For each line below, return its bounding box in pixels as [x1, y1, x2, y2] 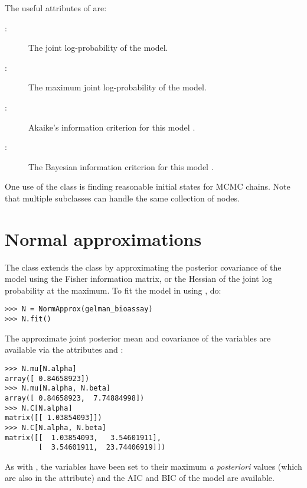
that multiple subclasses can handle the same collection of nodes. [5, 191, 240, 204]
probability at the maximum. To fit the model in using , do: [5, 284, 221, 296]
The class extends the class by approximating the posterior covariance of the [5, 261, 282, 273]
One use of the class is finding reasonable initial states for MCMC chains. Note [5, 180, 290, 193]
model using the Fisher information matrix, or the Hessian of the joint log [5, 272, 273, 285]
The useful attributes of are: [5, 2, 107, 14]
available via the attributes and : [5, 343, 123, 356]
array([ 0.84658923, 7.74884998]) [5, 393, 145, 402]
